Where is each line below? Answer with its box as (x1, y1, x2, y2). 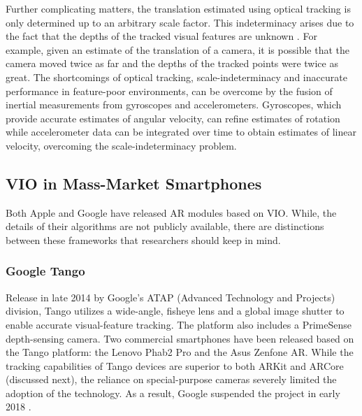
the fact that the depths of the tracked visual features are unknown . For (6, 29, 317, 43)
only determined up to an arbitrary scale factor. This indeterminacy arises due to (6, 15, 354, 29)
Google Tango (6, 262, 85, 280)
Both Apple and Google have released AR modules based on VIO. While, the (6, 205, 337, 220)
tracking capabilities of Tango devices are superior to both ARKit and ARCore (6, 358, 344, 373)
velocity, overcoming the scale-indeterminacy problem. (6, 138, 237, 152)
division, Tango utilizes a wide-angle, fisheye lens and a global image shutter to (6, 303, 345, 318)
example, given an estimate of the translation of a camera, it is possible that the (6, 42, 349, 57)
